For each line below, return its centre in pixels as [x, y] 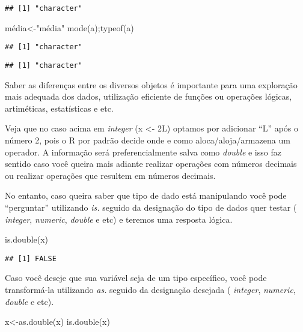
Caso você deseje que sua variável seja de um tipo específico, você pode [136, 278]
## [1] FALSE [31, 258]
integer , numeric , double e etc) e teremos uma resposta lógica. [119, 219]
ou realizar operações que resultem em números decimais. [110, 175]
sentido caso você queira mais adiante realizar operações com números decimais [151, 164]
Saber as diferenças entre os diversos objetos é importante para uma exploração [151, 84]
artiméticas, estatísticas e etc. [59, 108]
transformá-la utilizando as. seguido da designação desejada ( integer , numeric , [150, 289]
